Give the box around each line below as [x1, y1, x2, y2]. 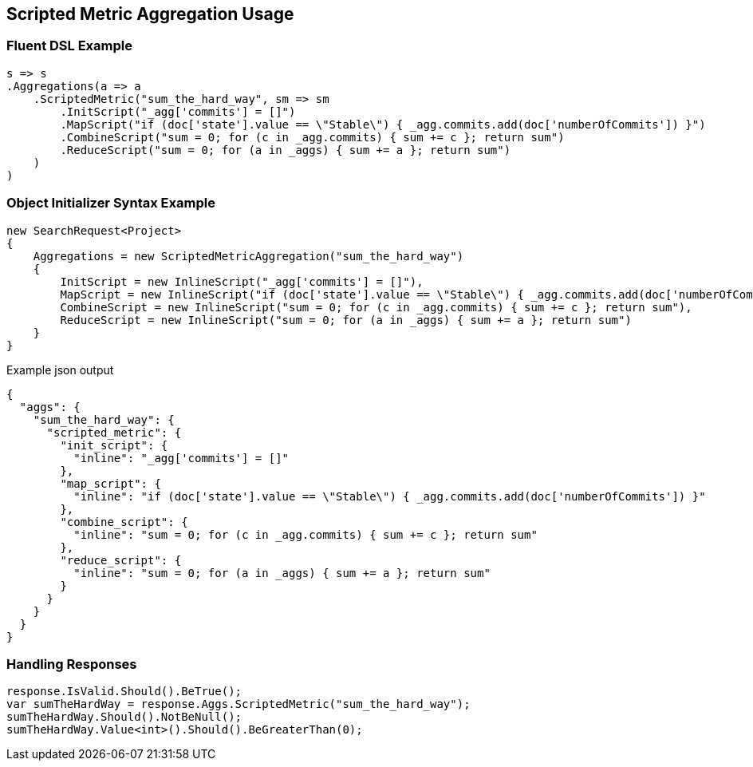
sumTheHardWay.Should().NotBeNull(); [6, 710, 242, 724]
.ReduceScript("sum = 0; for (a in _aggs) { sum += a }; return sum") [60, 143, 511, 156]
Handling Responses [6, 655, 137, 672]
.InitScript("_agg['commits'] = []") [60, 105, 296, 118]
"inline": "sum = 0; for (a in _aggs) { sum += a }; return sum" [73, 566, 491, 579]
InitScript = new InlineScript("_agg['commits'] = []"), [60, 275, 424, 288]
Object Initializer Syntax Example [6, 195, 215, 212]
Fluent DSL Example [6, 38, 132, 54]
